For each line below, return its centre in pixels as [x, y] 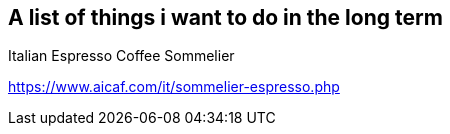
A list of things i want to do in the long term [225, 17]
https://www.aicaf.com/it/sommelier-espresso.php [174, 87]
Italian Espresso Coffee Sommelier [121, 56]
